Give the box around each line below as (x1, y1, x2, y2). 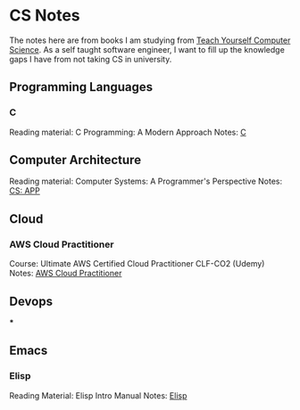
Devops (9, 293, 54, 308)
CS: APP (9, 185, 40, 196)
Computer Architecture (9, 152, 141, 168)
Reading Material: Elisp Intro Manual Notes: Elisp (9, 389, 187, 401)
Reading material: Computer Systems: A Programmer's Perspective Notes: (9, 176, 283, 187)
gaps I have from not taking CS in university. (9, 53, 172, 64)
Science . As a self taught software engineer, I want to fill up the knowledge (9, 44, 286, 54)
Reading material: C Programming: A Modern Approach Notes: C (9, 127, 247, 137)
